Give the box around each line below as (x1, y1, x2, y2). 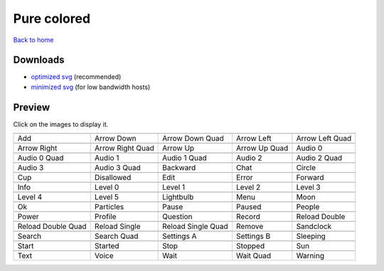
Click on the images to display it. (13, 119, 109, 128)
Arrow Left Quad (296, 134, 352, 144)
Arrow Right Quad (95, 143, 154, 153)
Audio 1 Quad (162, 153, 207, 163)
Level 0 (95, 182, 119, 192)
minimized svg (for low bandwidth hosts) (31, 83, 151, 91)
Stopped (235, 241, 265, 251)
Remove (235, 221, 264, 231)
